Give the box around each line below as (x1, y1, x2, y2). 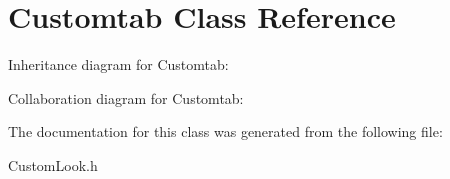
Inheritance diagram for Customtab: (8, 54, 229, 75)
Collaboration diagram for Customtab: (8, 87, 244, 108)
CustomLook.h (8, 154, 98, 175)
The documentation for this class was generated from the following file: (8, 121, 443, 142)
